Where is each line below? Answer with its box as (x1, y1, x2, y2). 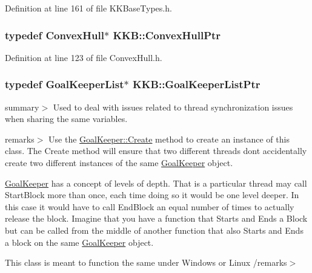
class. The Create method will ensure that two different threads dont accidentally (5, 144, 307, 157)
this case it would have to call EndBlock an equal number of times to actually (5, 200, 294, 213)
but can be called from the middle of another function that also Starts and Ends (5, 223, 304, 236)
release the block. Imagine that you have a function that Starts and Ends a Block (5, 212, 308, 225)
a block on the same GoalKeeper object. (5, 236, 154, 248)
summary (5, 100, 39, 113)
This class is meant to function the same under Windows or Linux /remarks (5, 256, 287, 269)
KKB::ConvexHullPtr (113, 27, 221, 42)
